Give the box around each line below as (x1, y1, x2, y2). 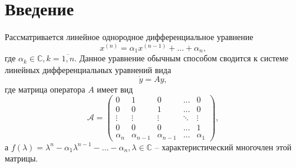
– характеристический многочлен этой (154, 140, 292, 153)
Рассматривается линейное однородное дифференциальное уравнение (5, 31, 254, 43)
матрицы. (5, 152, 38, 164)
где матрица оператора (5, 83, 85, 95)
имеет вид (97, 83, 133, 95)
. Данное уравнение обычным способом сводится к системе (74, 52, 288, 64)
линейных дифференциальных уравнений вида (5, 63, 172, 75)
